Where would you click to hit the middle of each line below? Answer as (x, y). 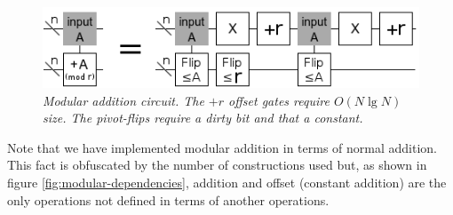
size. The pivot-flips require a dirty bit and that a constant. (203, 118)
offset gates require (279, 100)
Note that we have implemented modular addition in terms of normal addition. (222, 147)
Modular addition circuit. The (123, 100)
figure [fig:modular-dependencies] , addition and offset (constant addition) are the (227, 183)
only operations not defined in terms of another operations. (168, 199)
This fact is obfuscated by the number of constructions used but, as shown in (217, 165)
